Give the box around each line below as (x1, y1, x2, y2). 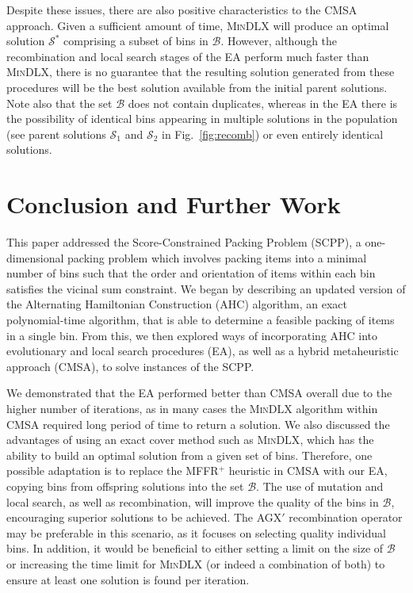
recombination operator (289, 509, 403, 526)
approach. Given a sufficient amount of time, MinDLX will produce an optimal (6, 17, 389, 33)
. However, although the (220, 33, 338, 49)
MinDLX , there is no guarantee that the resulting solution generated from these (6, 63, 395, 80)
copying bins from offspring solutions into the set (6, 477, 244, 494)
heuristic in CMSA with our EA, (228, 462, 388, 479)
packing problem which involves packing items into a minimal (67, 249, 367, 266)
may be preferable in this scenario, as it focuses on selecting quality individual (6, 524, 386, 541)
